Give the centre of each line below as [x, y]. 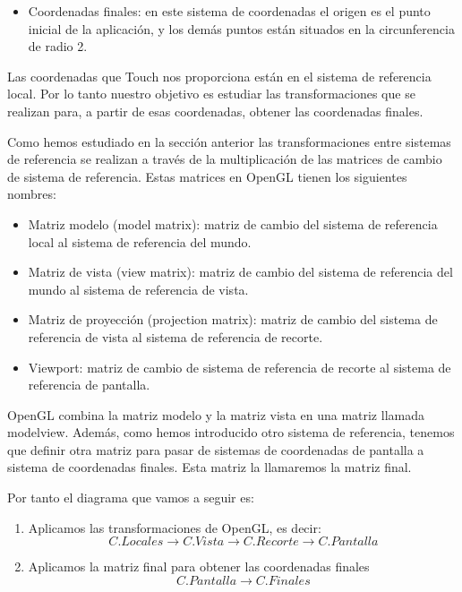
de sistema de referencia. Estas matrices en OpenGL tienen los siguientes [207, 176]
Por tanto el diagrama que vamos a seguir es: [131, 498]
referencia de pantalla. [89, 385]
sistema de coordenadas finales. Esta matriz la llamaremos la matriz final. [210, 467]
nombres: [32, 194]
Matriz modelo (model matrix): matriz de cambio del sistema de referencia [233, 223]
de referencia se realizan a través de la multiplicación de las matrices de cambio [225, 159]
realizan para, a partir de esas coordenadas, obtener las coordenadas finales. [215, 111]
